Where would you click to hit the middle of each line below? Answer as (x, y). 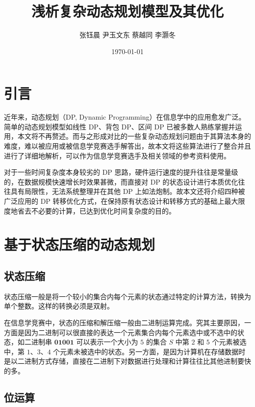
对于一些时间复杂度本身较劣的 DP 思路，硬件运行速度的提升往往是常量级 (121, 172)
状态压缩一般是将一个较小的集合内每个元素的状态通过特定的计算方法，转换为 (127, 296)
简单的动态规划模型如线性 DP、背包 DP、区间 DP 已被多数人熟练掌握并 (120, 126)
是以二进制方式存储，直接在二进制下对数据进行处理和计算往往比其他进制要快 (127, 361)
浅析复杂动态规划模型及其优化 (127, 11)
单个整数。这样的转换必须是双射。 (59, 306)
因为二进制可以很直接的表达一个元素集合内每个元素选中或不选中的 (131, 332)
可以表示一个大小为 (107, 342)
